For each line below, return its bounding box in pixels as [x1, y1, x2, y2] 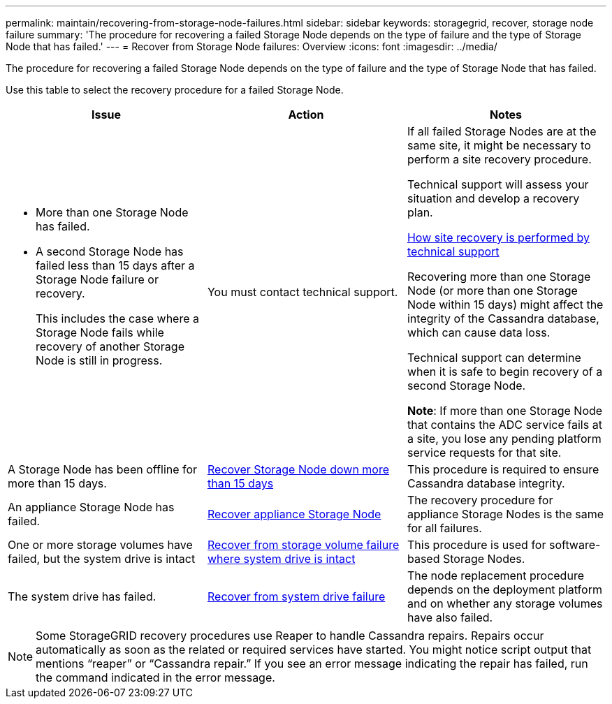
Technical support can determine [407, 351, 581, 365]
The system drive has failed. [8, 589, 156, 603]
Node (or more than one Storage [407, 284, 578, 298]
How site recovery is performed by [407, 230, 590, 244]
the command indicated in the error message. [36, 670, 275, 684]
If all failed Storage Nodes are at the [407, 124, 597, 138]
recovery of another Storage [36, 339, 184, 353]
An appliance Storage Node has [8, 500, 175, 514]
